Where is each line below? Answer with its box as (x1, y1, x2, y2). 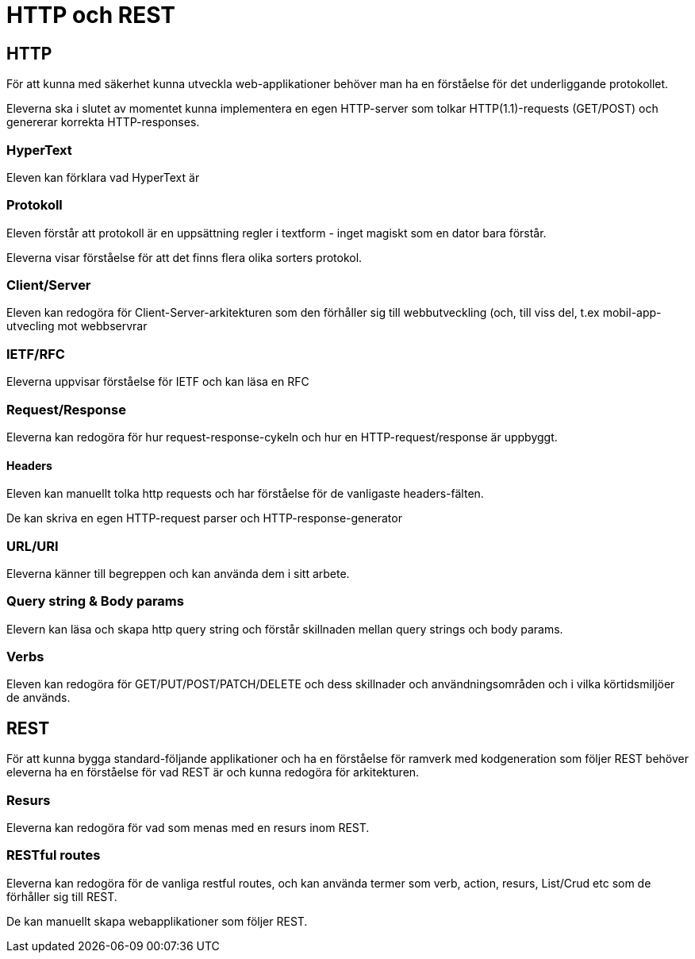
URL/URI (6, 537, 59, 554)
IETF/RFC (6, 345, 65, 362)
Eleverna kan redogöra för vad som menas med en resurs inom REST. (6, 820, 370, 834)
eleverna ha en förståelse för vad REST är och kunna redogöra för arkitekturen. (6, 765, 420, 780)
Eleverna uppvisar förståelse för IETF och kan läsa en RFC (6, 375, 309, 389)
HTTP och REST (6, 2, 175, 29)
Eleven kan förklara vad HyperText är (6, 170, 200, 184)
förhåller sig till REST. (6, 889, 117, 903)
